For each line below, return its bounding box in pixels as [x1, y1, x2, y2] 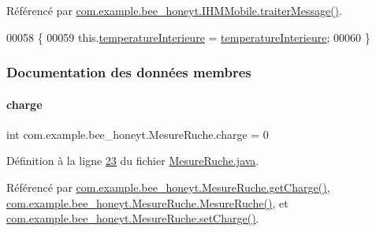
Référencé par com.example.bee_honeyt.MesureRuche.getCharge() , [6, 179, 330, 196]
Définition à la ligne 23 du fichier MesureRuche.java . [6, 152, 259, 169]
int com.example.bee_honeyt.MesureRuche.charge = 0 [6, 125, 269, 142]
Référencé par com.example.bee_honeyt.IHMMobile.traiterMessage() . [6, 2, 342, 18]
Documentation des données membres [6, 62, 251, 82]
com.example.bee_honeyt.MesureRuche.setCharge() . [6, 210, 259, 226]
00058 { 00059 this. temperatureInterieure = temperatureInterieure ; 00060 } [6, 28, 370, 45]
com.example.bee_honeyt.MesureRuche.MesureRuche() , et [6, 194, 289, 211]
